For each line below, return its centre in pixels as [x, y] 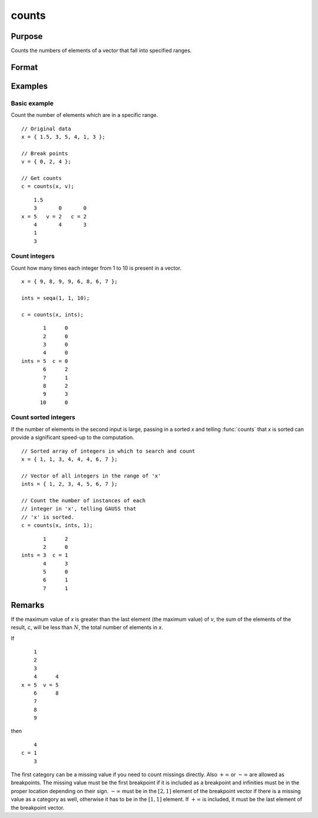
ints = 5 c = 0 [45, 361]
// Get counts [42, 178]
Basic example [32, 103]
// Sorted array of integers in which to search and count [108, 451]
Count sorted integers [43, 417]
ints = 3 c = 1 [45, 555]
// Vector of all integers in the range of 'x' [91, 476]
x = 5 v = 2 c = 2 [54, 216]
